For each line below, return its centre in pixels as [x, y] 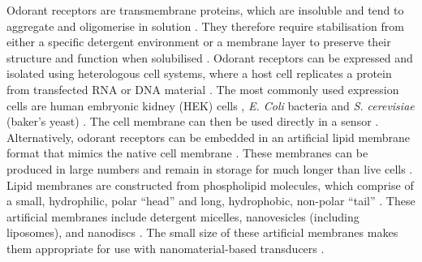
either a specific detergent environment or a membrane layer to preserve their [199, 42]
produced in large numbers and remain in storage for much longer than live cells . [210, 168]
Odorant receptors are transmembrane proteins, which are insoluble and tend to [205, 10]
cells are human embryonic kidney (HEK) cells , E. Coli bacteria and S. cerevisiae [211, 105]
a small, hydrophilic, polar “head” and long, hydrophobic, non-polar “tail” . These [211, 201]
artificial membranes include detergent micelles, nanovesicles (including [183, 216]
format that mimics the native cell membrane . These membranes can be [187, 153]
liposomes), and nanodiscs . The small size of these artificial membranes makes [202, 232]
